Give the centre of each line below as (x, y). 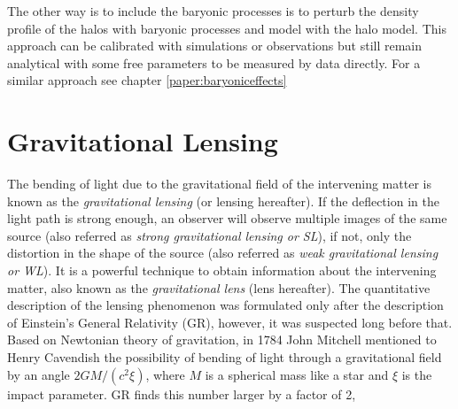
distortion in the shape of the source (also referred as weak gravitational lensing (223, 253)
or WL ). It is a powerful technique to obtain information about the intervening (222, 270)
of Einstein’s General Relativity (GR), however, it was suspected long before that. (230, 322)
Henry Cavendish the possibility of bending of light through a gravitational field (225, 357)
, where (165, 374)
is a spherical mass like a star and (297, 374)
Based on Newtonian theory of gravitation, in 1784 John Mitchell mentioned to (222, 340)
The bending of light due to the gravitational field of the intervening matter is (219, 184)
